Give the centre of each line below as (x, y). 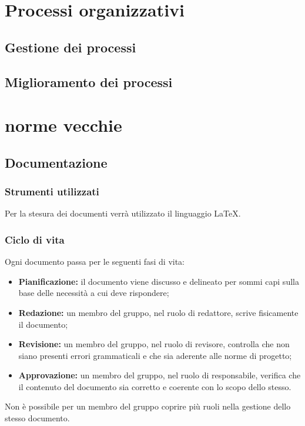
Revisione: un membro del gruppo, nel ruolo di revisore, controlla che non (154, 344)
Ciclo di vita (35, 239)
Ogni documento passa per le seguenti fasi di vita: (95, 262)
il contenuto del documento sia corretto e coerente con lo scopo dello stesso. (155, 386)
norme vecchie (63, 125)
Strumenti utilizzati (52, 192)
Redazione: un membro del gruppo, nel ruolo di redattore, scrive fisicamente (158, 312)
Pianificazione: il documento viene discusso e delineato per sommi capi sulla (159, 281)
